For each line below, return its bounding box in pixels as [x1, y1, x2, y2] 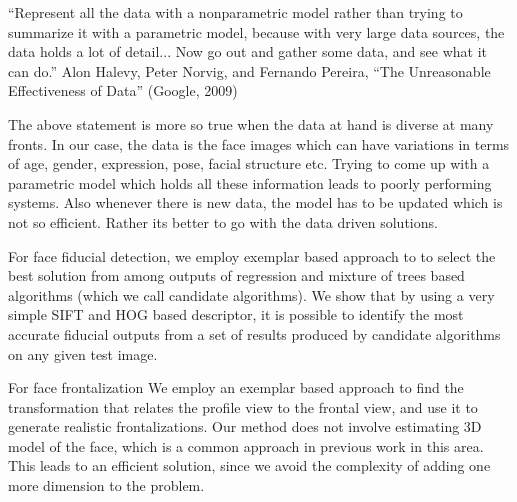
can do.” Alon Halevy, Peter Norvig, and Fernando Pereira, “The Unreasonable [8, 60, 491, 81]
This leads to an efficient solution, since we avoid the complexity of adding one [8, 455, 491, 476]
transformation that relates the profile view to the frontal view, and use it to [8, 396, 478, 417]
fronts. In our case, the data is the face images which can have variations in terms [8, 133, 510, 154]
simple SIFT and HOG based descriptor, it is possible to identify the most [8, 304, 464, 325]
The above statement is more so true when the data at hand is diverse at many [8, 113, 494, 134]
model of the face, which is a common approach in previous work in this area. [8, 435, 484, 456]
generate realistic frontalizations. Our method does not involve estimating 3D [8, 416, 482, 437]
